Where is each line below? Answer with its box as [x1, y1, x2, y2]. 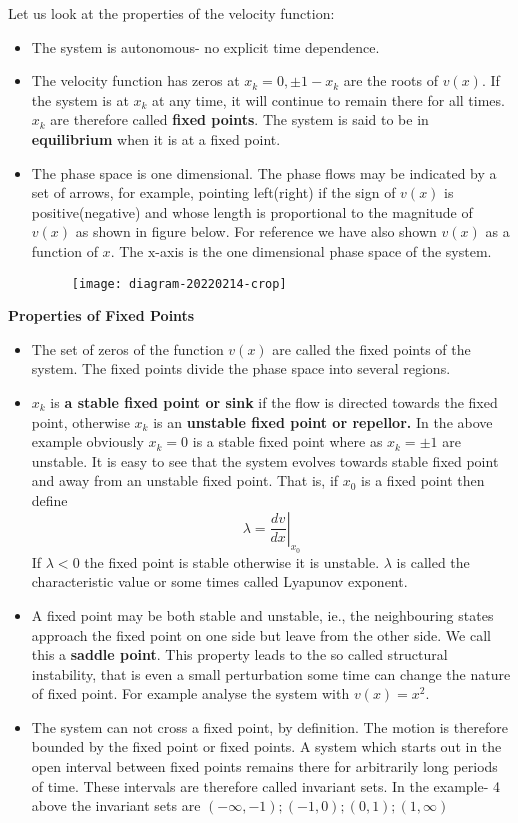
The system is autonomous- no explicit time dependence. [31, 36, 380, 57]
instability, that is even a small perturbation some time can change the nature [31, 663, 511, 684]
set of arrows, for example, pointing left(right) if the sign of [31, 182, 396, 203]
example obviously [31, 431, 144, 452]
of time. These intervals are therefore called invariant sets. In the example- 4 [31, 775, 501, 796]
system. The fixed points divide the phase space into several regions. [31, 358, 451, 379]
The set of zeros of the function [31, 338, 224, 359]
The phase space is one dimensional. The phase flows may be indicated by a [31, 162, 497, 183]
